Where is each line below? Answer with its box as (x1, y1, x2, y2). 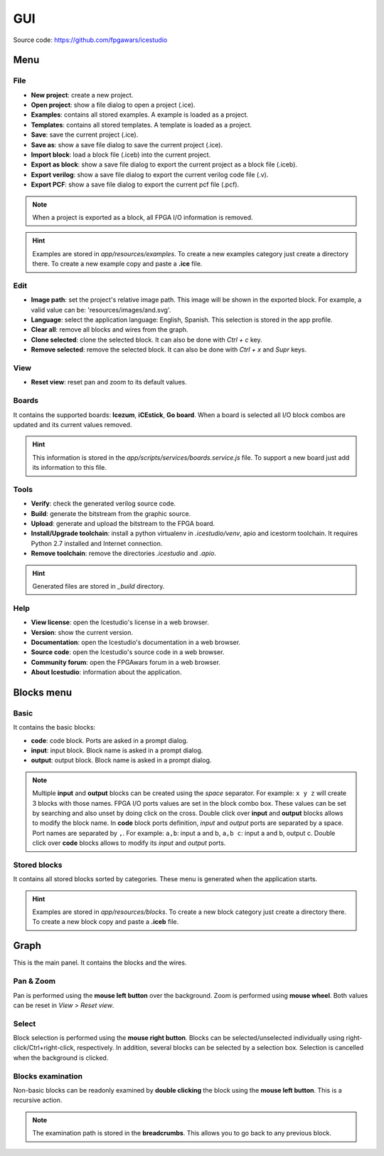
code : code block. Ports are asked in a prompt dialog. (31, 736, 188, 745)
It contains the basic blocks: (13, 723, 96, 732)
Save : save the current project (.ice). (31, 130, 139, 139)
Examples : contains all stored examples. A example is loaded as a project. (31, 110, 249, 119)
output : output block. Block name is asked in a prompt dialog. (31, 756, 212, 764)
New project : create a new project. (31, 90, 134, 99)
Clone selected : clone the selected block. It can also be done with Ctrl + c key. (31, 335, 262, 344)
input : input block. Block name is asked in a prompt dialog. (31, 746, 203, 755)
